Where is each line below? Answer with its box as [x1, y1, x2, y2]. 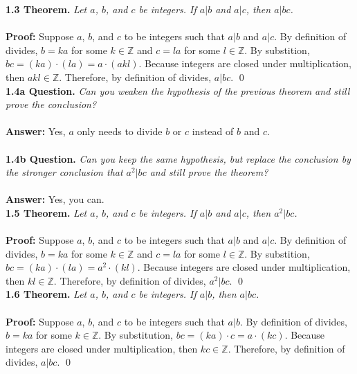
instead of [192, 124, 234, 139]
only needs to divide [77, 124, 163, 139]
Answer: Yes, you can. [6, 192, 104, 206]
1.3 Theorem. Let [6, 2, 87, 16]
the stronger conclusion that [6, 165, 123, 179]
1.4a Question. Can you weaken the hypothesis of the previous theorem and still [6, 83, 350, 98]
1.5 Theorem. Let [6, 205, 87, 220]
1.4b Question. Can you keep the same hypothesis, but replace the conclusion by [6, 151, 351, 166]
